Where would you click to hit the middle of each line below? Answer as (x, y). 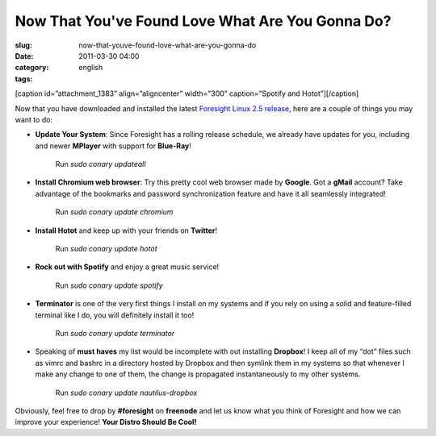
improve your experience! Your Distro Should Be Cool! (106, 422)
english (91, 68)
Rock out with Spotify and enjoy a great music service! (127, 267)
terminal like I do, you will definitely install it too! (115, 315)
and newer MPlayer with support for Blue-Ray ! (113, 146)
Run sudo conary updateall (101, 164)
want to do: (34, 119)
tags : (24, 79)
